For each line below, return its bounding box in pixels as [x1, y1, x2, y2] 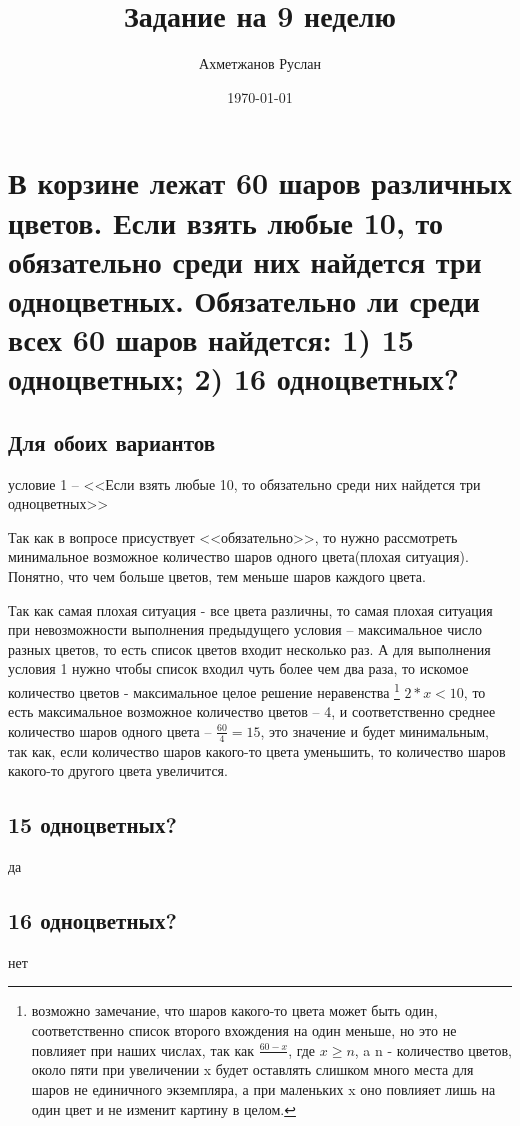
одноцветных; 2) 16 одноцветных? [8, 358, 459, 399]
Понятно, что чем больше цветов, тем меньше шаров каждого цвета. [8, 566, 426, 587]
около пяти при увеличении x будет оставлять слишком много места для [31, 1059, 474, 1080]
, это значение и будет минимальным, [260, 720, 489, 741]
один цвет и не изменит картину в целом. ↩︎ [31, 1098, 296, 1119]
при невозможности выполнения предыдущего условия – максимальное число [8, 619, 482, 640]
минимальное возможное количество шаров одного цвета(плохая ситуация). [8, 546, 469, 567]
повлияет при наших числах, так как [31, 1039, 254, 1060]
